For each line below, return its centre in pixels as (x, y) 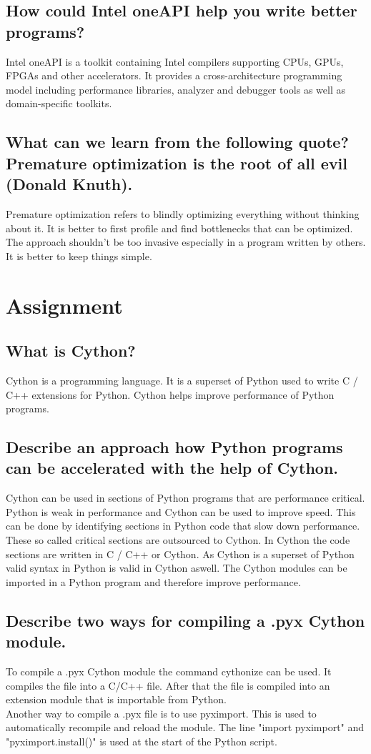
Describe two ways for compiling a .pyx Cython (185, 620)
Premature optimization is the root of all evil (177, 163)
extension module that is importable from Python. (116, 699)
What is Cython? (71, 351)
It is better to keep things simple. (79, 256)
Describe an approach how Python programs (174, 447)
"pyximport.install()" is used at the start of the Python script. (142, 741)
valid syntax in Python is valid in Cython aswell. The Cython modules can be (177, 568)
